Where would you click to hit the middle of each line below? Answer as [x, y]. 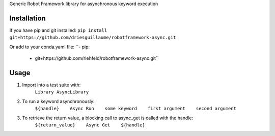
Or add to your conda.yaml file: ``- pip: [50, 47]
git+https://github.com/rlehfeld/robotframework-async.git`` [97, 58]
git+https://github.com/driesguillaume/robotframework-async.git [93, 38]
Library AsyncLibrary [62, 92]
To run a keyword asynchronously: [58, 101]
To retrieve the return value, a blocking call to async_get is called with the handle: [108, 118]
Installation [28, 18]
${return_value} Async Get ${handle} [90, 125]
